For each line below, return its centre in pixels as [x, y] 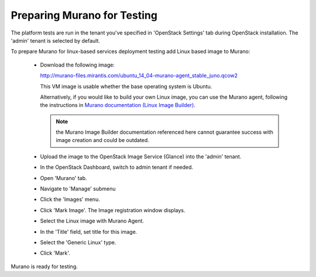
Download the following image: [78, 65]
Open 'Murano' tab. [63, 178]
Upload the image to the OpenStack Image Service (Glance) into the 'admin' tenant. [141, 156]
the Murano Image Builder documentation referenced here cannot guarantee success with [164, 132]
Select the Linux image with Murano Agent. [92, 221]
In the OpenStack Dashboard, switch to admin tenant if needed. [116, 167]
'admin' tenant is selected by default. [56, 40]
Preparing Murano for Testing [84, 15]
